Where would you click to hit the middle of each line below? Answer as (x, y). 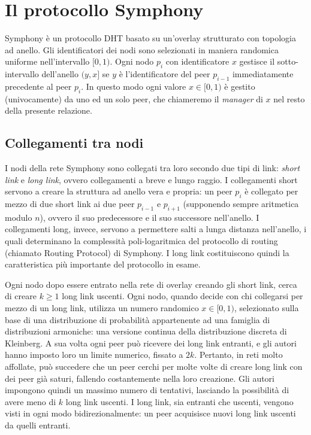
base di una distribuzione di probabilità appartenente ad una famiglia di (138, 319)
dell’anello (60, 74)
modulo (19, 217)
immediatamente (263, 74)
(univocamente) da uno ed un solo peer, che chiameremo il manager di (134, 98)
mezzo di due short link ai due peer (70, 204)
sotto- (288, 61)
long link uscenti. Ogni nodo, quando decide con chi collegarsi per (182, 296)
